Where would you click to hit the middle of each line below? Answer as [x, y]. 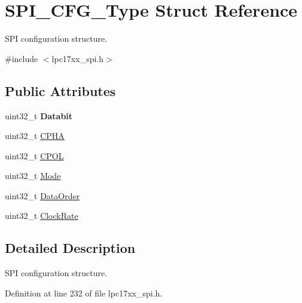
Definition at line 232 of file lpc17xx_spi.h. [84, 293]
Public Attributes [60, 90]
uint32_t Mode [33, 176]
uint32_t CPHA [35, 136]
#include [22, 58]
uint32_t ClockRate [42, 216]
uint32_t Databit [39, 115]
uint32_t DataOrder [42, 195]
